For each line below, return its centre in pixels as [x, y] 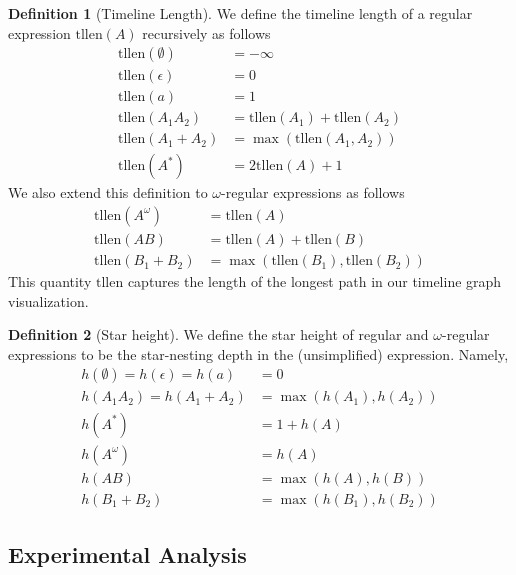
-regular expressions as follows [313, 192]
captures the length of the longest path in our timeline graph [314, 281]
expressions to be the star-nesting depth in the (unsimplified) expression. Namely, [258, 353]
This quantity [50, 281]
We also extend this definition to [108, 192]
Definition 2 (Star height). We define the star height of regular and [218, 334]
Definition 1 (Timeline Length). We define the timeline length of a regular [240, 13]
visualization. [48, 300]
